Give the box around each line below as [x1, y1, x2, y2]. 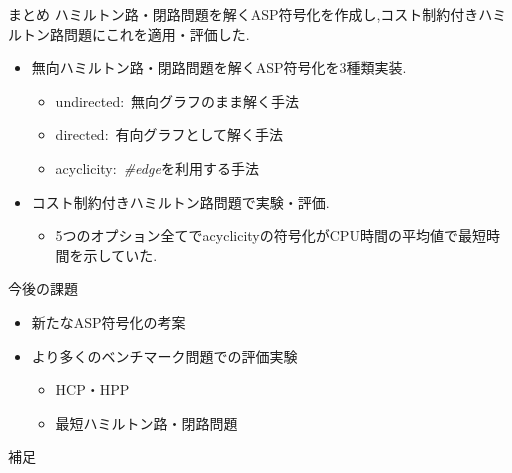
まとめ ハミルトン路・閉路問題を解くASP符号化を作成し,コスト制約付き [8, 4, 479, 24]
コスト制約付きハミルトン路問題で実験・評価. [31, 191, 330, 212]
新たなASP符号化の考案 [31, 311, 186, 332]
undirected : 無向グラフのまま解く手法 [55, 90, 300, 111]
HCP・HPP [55, 379, 130, 400]
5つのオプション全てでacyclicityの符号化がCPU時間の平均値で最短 [55, 225, 486, 246]
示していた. [83, 244, 158, 265]
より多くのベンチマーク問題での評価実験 [31, 345, 298, 366]
